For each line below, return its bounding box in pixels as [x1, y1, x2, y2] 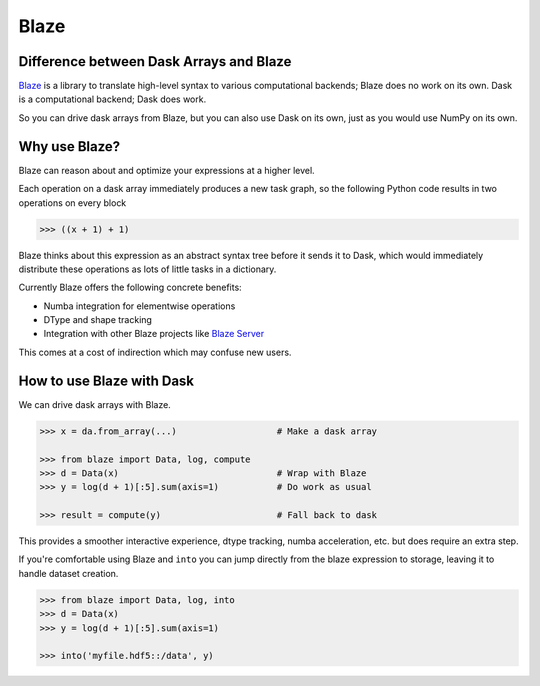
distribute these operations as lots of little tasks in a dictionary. [18, 263, 277, 275]
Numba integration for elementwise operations [43, 300, 236, 312]
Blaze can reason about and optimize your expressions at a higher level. [18, 164, 315, 176]
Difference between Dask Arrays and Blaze [18, 53, 292, 70]
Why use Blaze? [18, 138, 121, 155]
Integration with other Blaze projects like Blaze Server [43, 328, 265, 340]
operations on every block [18, 196, 127, 209]
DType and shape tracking [43, 314, 152, 326]
